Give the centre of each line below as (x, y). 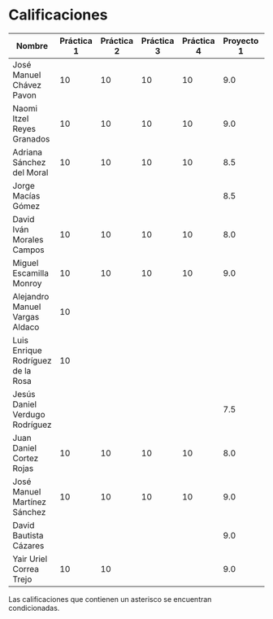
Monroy (27, 283)
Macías (26, 195)
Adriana (28, 152)
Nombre (32, 46)
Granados (31, 138)
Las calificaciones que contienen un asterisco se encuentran (110, 599)
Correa (26, 569)
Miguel (26, 263)
